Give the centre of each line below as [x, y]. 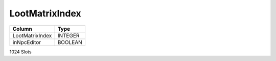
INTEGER [68, 35]
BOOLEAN [70, 42]
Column [22, 29]
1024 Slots [20, 52]
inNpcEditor [27, 42]
